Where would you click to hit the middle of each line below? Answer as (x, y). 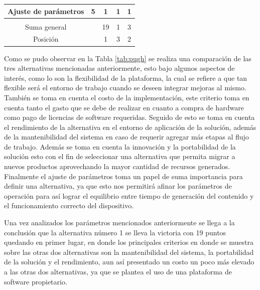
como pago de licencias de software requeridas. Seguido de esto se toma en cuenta (129, 117)
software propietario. (36, 281)
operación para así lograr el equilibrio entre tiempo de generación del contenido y (129, 195)
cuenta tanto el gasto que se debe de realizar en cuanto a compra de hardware (124, 107)
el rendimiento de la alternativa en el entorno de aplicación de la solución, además (130, 127)
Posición (46, 39)
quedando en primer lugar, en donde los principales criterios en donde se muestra (129, 242)
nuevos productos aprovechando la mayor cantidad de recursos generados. (117, 166)
